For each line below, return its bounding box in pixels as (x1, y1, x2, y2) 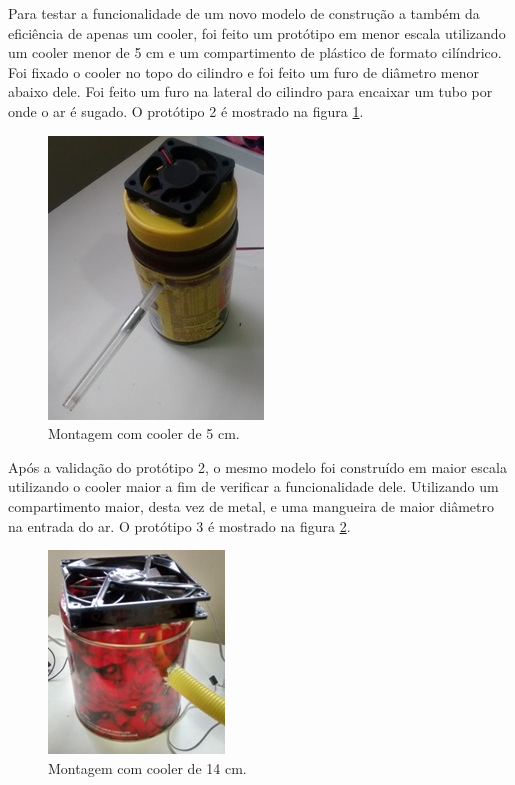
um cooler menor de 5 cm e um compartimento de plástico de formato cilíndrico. (8, 42, 502, 63)
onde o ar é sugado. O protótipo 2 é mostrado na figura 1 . (8, 100, 364, 121)
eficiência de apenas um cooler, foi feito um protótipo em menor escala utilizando (8, 22, 506, 43)
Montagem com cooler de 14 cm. (48, 757, 247, 778)
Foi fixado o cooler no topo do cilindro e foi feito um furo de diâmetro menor (8, 61, 479, 82)
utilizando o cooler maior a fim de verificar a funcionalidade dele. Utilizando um (8, 476, 499, 497)
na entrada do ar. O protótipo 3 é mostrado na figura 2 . (8, 515, 351, 536)
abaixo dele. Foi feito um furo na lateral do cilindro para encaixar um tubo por (8, 81, 493, 102)
